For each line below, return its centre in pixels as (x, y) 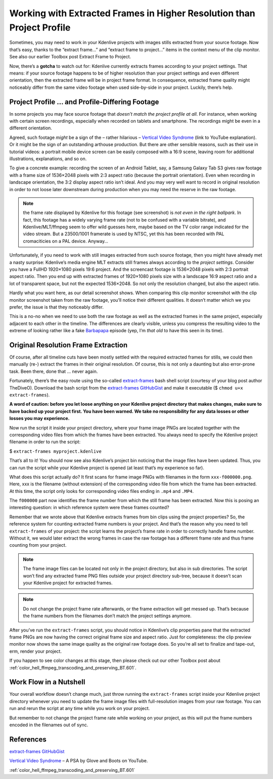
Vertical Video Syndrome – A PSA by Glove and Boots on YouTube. (79, 761)
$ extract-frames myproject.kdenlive (56, 451)
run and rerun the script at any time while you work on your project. (80, 709)
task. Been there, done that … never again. (54, 371)
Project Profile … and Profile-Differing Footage (84, 102)
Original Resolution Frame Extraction (69, 345)
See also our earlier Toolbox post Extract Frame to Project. (70, 57)
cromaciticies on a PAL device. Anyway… (66, 241)
